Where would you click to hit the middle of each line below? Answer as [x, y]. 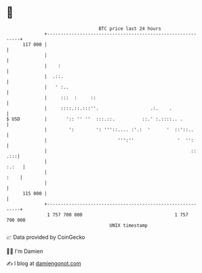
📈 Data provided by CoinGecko [46, 237]
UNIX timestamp [129, 225]
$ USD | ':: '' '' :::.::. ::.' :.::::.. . [95, 119]
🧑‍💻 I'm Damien [25, 251]
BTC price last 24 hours [130, 29]
